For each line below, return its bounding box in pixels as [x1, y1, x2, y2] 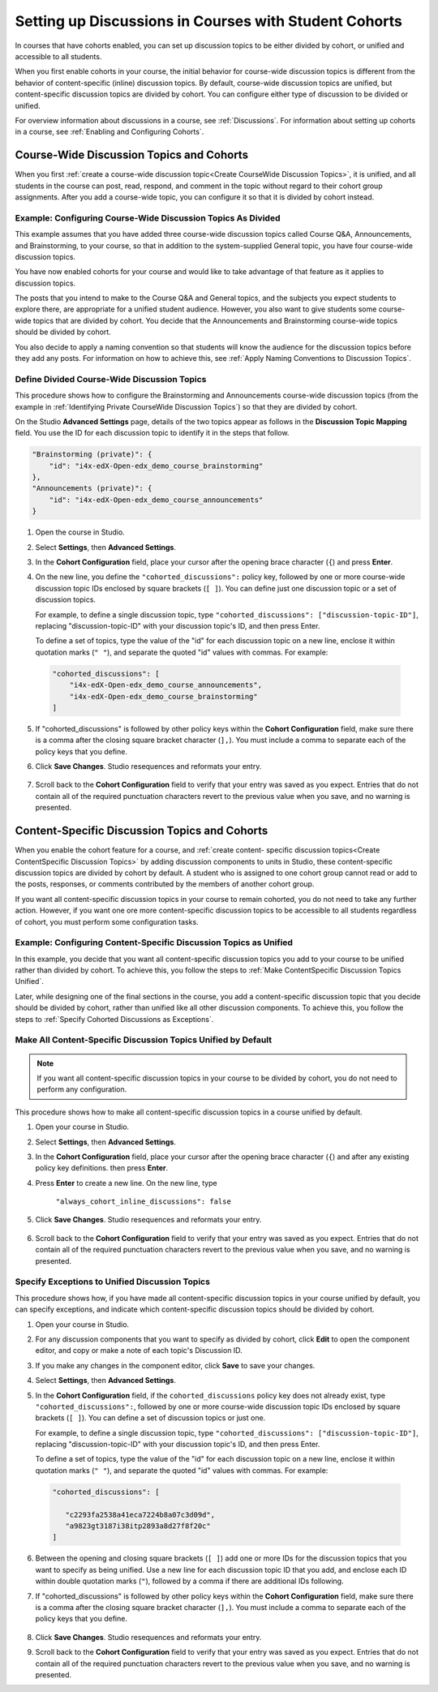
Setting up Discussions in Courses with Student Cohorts [15, 12, 403, 30]
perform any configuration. [36, 1084, 127, 1094]
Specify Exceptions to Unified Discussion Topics [15, 1276, 211, 1287]
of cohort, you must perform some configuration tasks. [15, 917, 199, 926]
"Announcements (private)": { [32, 483, 152, 493]
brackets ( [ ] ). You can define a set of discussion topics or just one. [35, 1413, 266, 1423]
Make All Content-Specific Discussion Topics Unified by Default [15, 1034, 272, 1046]
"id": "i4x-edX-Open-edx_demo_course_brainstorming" [49, 461, 264, 470]
